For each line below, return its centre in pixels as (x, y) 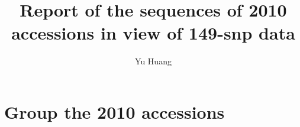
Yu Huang (153, 61)
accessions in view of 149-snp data (153, 33)
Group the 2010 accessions (114, 111)
